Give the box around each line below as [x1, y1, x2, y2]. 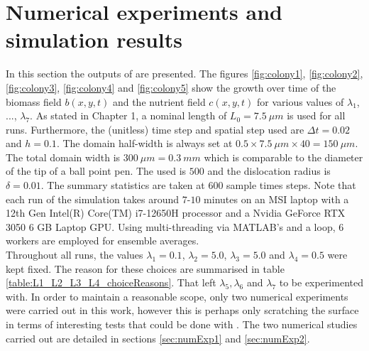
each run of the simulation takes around [6, 191, 180, 206]
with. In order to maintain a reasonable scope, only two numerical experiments [6, 288, 348, 303]
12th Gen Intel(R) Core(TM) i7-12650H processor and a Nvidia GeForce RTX [6, 205, 346, 220]
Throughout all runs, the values [6, 247, 143, 262]
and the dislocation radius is [207, 163, 331, 178]
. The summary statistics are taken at [40, 178, 205, 193]
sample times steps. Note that [226, 178, 356, 193]
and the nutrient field [112, 94, 206, 109]
